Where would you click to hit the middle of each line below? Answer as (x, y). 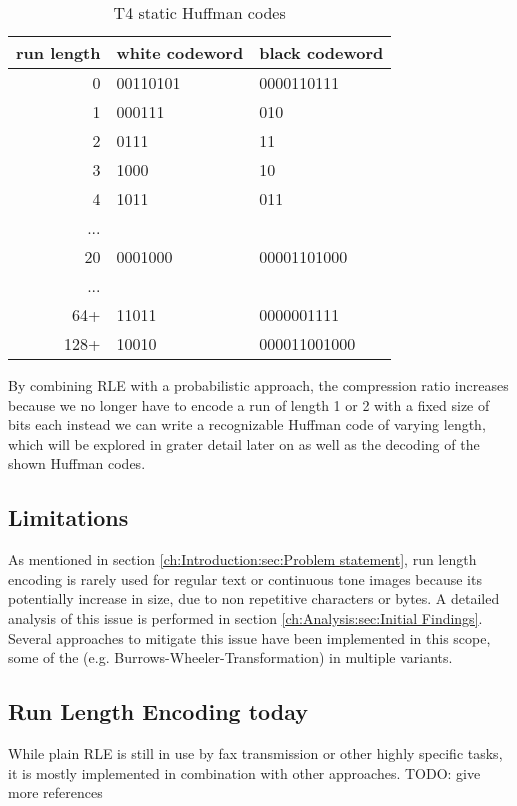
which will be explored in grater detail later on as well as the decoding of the (244, 443)
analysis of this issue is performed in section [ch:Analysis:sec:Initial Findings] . (245, 617)
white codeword (180, 52)
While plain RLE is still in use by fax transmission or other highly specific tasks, (255, 752)
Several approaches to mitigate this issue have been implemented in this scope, (249, 637)
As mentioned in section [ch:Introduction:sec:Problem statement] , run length (242, 559)
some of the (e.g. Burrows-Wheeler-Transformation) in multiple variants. (230, 657)
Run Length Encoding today (158, 711)
